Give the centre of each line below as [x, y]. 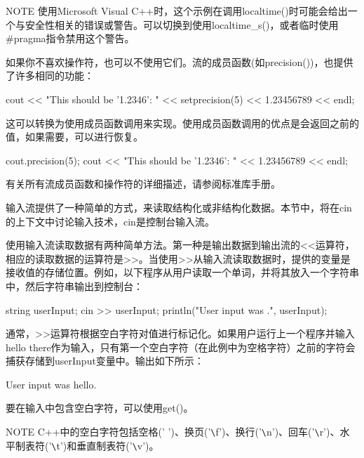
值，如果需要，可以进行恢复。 [74, 137]
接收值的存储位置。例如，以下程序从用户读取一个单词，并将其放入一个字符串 [182, 272]
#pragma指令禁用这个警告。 [70, 38]
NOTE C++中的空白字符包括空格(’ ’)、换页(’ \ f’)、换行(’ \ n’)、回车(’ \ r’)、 [173, 432]
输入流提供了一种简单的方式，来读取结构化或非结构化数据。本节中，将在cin [179, 207]
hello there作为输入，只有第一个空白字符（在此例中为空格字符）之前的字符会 [181, 347]
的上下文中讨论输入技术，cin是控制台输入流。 [110, 221]
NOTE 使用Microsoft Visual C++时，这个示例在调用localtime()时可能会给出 [177, 11]
